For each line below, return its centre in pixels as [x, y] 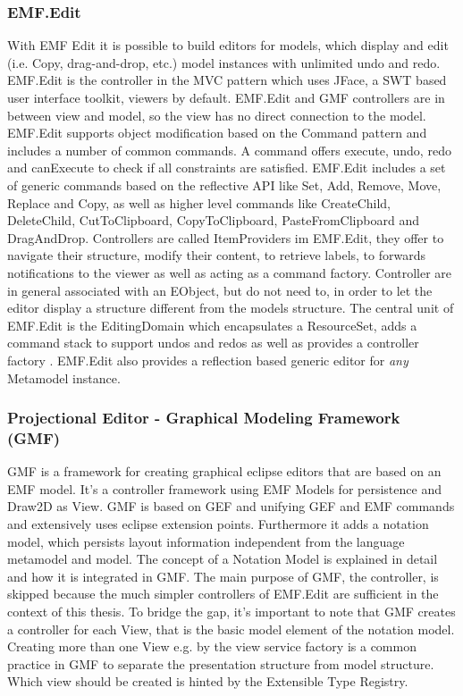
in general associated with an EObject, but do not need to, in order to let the [220, 290]
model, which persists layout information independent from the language [206, 541]
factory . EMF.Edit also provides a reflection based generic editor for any [208, 360]
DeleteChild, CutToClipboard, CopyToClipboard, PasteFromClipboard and [213, 220]
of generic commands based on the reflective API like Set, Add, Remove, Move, [224, 184]
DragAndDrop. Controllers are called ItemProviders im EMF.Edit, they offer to [226, 237]
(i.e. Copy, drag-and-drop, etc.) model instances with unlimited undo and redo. [224, 62]
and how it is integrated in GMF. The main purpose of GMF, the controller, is [223, 576]
